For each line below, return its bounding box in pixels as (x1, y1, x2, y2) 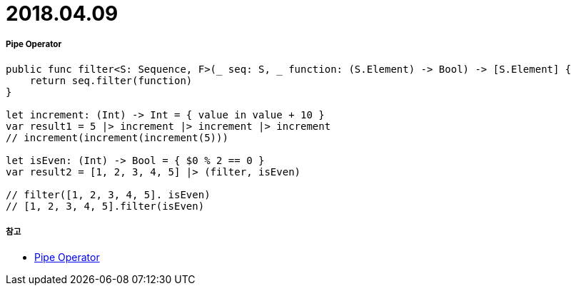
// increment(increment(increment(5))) (6, 131, 228, 143)
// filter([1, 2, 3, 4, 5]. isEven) (6, 188, 211, 200)
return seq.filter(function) (29, 74, 193, 86)
